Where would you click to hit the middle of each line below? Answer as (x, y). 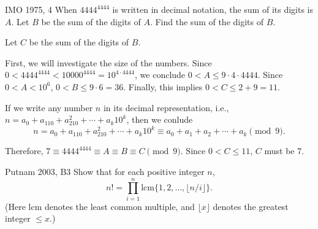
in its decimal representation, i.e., (166, 107)
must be (279, 151)
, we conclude (160, 75)
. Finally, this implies (163, 86)
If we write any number (49, 107)
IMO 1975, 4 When (41, 9)
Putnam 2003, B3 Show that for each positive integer (105, 171)
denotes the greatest (251, 206)
